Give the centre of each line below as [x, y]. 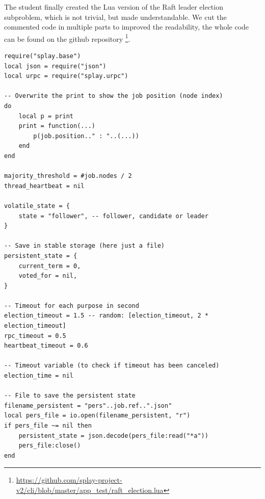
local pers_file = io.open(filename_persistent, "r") [97, 416]
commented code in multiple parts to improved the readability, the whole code [127, 27]
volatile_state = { [37, 206]
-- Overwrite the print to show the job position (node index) [114, 96]
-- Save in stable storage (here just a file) [84, 246]
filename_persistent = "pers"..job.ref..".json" [88, 405]
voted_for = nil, [48, 276]
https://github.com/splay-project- [69, 480]
